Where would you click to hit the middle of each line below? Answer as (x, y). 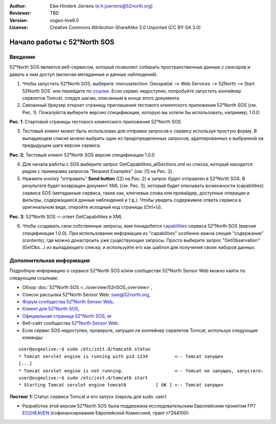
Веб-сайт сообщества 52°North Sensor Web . (71, 323)
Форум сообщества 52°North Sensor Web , (68, 302)
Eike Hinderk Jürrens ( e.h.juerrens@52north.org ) (101, 6)
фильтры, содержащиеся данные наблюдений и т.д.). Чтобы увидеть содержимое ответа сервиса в (132, 200)
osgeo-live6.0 (64, 20)
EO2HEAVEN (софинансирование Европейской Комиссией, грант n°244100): (106, 413)
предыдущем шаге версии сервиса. (62, 145)
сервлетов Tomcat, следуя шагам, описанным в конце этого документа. (101, 98)
